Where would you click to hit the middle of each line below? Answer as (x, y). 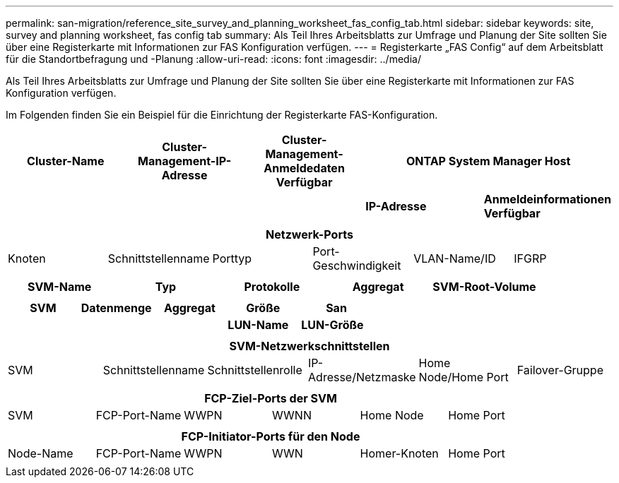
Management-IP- (185, 161)
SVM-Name (59, 287)
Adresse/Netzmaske (362, 377)
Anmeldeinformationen (547, 199)
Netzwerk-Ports (309, 234)
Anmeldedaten (304, 168)
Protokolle (272, 287)
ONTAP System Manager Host (488, 161)
